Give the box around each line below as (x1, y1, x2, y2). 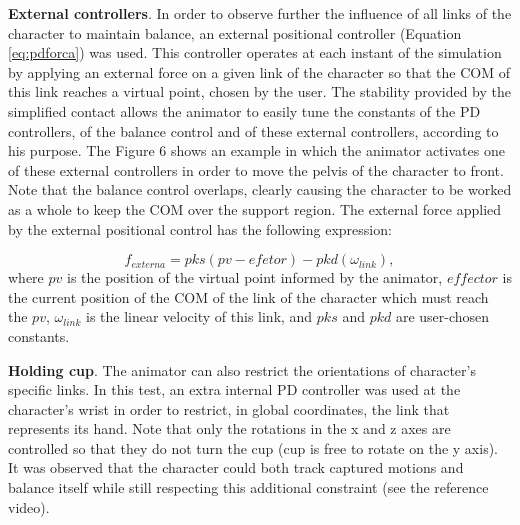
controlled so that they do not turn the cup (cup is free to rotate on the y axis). (8, 437, 498, 458)
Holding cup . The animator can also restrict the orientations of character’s (8, 359, 476, 380)
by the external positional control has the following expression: (8, 218, 392, 239)
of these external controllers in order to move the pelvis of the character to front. (8, 159, 504, 180)
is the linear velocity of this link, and (85, 306, 313, 327)
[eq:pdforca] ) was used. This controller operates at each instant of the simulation (8, 42, 502, 63)
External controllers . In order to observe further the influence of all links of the (8, 3, 512, 23)
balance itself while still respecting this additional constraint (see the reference (8, 477, 489, 498)
